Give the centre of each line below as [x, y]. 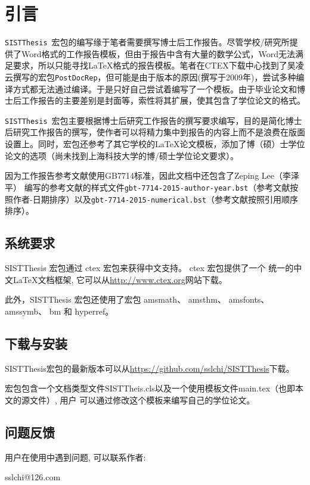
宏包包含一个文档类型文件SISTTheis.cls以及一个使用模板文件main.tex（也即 [150, 388]
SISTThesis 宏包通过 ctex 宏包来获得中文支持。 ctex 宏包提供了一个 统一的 [149, 267]
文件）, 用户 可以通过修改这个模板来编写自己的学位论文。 [142, 399]
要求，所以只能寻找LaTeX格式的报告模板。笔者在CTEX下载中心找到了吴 [154, 65]
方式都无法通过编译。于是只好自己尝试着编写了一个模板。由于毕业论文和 [155, 88]
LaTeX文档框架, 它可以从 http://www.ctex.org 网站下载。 [120, 279]
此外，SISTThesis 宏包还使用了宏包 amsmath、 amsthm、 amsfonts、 [137, 299]
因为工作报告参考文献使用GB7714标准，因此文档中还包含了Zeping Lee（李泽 [152, 175]
